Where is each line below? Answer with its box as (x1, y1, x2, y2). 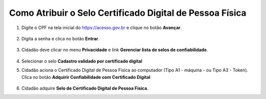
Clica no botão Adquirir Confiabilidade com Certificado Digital (21, 74, 151, 80)
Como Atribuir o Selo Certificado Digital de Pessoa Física (9, 7, 246, 18)
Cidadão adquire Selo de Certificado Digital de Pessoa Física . (21, 85, 149, 91)
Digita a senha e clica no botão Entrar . (21, 35, 100, 41)
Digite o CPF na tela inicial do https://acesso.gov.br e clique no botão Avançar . (21, 25, 182, 31)
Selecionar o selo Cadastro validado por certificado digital (21, 58, 142, 64)
